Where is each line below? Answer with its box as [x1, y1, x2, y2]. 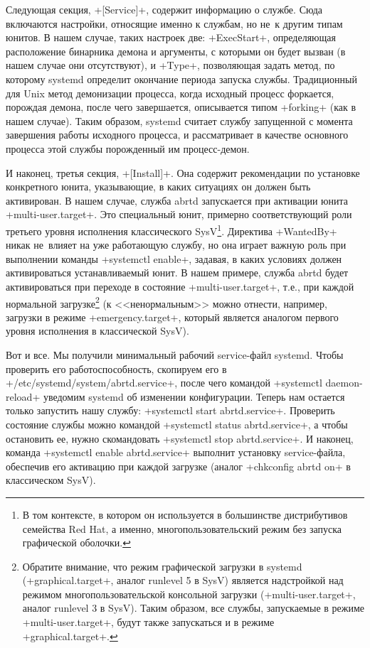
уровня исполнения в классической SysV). [6, 323, 189, 338]
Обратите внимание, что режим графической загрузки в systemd [22, 558, 302, 573]
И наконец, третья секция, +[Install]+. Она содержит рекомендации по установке [6, 165, 360, 180]
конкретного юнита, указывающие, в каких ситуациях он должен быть [6, 179, 311, 194]
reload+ [6, 389, 41, 404]
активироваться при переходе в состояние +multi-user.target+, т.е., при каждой [6, 279, 354, 293]
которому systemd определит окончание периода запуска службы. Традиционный [6, 71, 357, 86]
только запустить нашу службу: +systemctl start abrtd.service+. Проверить [6, 403, 335, 418]
